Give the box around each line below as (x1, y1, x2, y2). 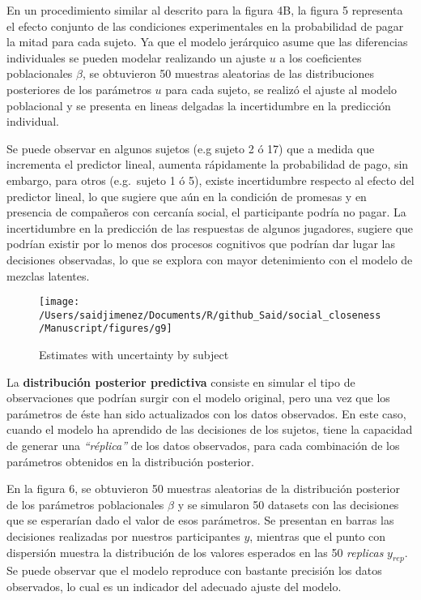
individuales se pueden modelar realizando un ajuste (6, 49, 266, 66)
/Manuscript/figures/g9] (39, 323, 172, 335)
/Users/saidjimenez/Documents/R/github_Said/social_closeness (39, 309, 381, 321)
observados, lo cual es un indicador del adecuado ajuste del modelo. (6, 577, 342, 594)
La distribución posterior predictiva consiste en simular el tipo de (6, 373, 355, 390)
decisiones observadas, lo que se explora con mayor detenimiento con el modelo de (6, 251, 413, 268)
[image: (39, 296, 80, 308)
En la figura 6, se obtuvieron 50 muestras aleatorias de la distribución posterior (6, 480, 400, 497)
